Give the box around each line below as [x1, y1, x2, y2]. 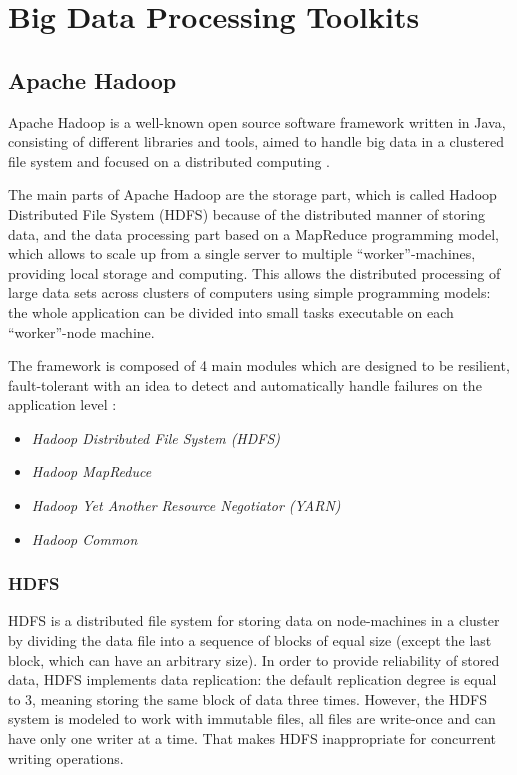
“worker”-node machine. [8, 321, 155, 342]
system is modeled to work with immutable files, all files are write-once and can [8, 708, 496, 729]
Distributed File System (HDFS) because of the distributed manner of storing [8, 203, 485, 224]
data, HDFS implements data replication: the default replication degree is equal [8, 669, 497, 690]
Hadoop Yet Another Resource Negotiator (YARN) [31, 495, 341, 516]
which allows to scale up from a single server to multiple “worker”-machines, [8, 243, 476, 264]
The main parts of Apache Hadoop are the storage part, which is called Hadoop [8, 184, 497, 205]
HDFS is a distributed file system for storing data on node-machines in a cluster [8, 610, 500, 631]
